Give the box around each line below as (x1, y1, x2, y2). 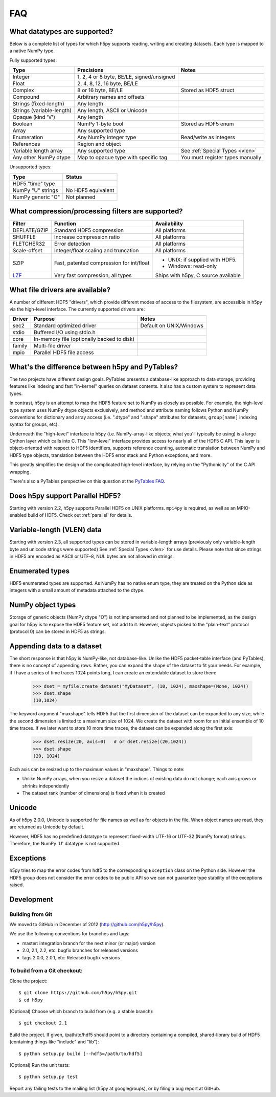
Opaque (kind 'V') (12, 114, 56, 121)
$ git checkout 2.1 (18, 1020, 67, 1026)
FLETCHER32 (12, 240, 45, 248)
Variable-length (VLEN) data (9, 525, 102, 534)
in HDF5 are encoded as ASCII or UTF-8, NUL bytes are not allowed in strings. (9, 553, 174, 560)
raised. (9, 882, 24, 888)
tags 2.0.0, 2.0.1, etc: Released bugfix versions (22, 954, 120, 960)
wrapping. (9, 469, 31, 475)
